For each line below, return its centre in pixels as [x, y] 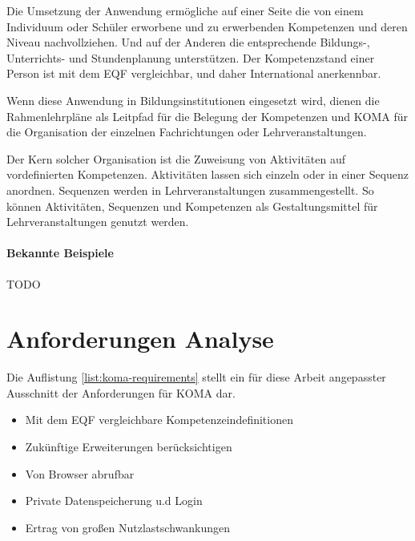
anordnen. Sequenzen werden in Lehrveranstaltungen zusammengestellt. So [190, 190]
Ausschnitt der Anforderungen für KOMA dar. [121, 392]
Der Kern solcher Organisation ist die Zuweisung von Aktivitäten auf [176, 158]
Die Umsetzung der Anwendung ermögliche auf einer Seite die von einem [185, 10]
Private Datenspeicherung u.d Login [114, 501]
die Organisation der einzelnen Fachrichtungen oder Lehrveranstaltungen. [187, 132]
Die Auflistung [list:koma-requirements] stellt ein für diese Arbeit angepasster [196, 377]
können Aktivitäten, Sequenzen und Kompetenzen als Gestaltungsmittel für [192, 206]
